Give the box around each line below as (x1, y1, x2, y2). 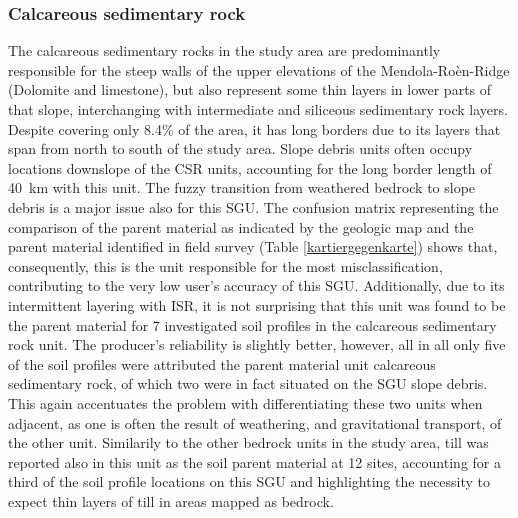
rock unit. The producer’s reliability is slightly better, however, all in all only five (8, 334, 506, 355)
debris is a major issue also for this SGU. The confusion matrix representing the (8, 196, 499, 217)
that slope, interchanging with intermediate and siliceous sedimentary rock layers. (8, 99, 508, 119)
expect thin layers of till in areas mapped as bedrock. (8, 490, 334, 511)
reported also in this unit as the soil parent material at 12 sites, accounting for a (8, 451, 501, 472)
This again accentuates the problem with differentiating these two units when (8, 392, 483, 413)
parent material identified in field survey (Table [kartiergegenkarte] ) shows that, (8, 236, 498, 257)
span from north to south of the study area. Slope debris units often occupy (8, 138, 473, 159)
